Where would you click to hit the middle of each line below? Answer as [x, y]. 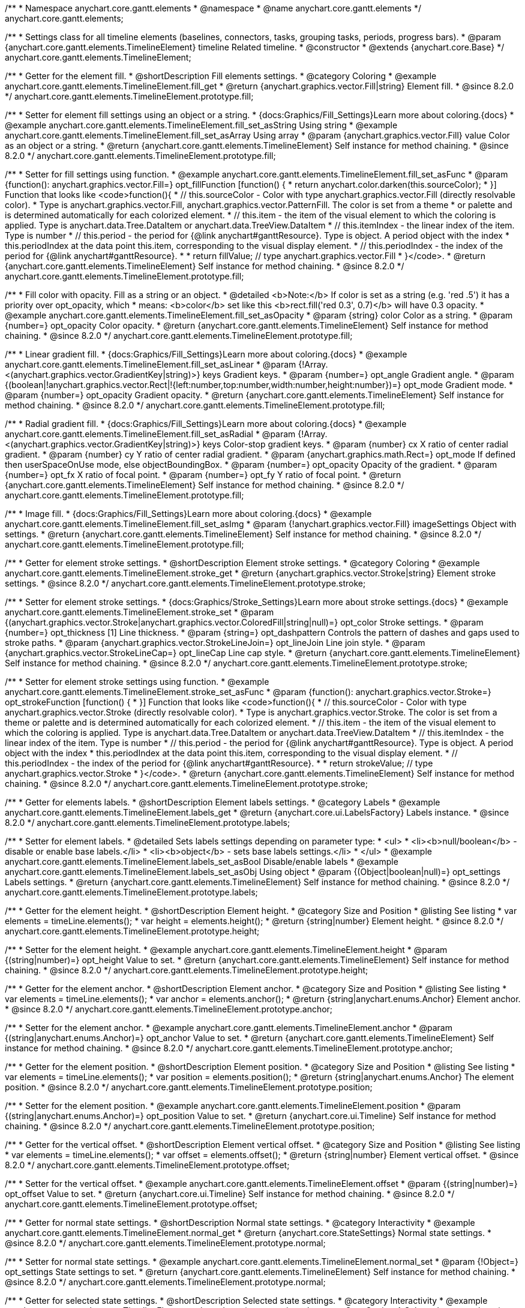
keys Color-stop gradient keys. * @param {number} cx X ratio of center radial [355, 444]
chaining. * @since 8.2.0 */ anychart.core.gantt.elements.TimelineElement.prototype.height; [187, 970]
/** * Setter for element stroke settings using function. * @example [137, 682]
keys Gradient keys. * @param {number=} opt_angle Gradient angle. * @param [358, 375]
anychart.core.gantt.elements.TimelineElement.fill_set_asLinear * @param [151, 364]
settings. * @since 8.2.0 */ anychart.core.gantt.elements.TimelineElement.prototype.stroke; [185, 583]
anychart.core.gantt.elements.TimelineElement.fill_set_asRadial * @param [150, 434]
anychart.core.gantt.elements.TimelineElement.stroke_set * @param [139, 612]
